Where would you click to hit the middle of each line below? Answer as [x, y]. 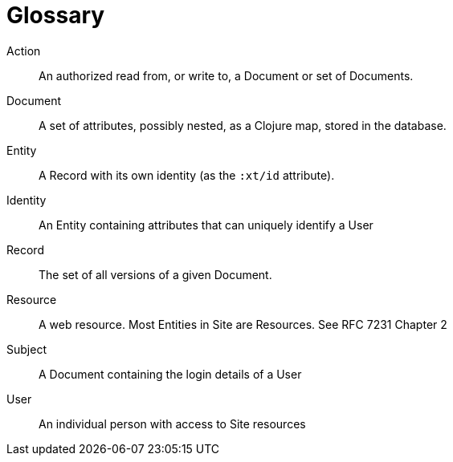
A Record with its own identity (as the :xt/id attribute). [187, 175]
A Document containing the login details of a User [170, 374]
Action [24, 51]
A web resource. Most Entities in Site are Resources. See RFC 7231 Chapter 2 [243, 324]
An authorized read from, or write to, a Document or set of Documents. [226, 75]
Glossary [56, 15]
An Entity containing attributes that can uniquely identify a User [206, 225]
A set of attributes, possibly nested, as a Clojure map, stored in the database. [243, 125]
